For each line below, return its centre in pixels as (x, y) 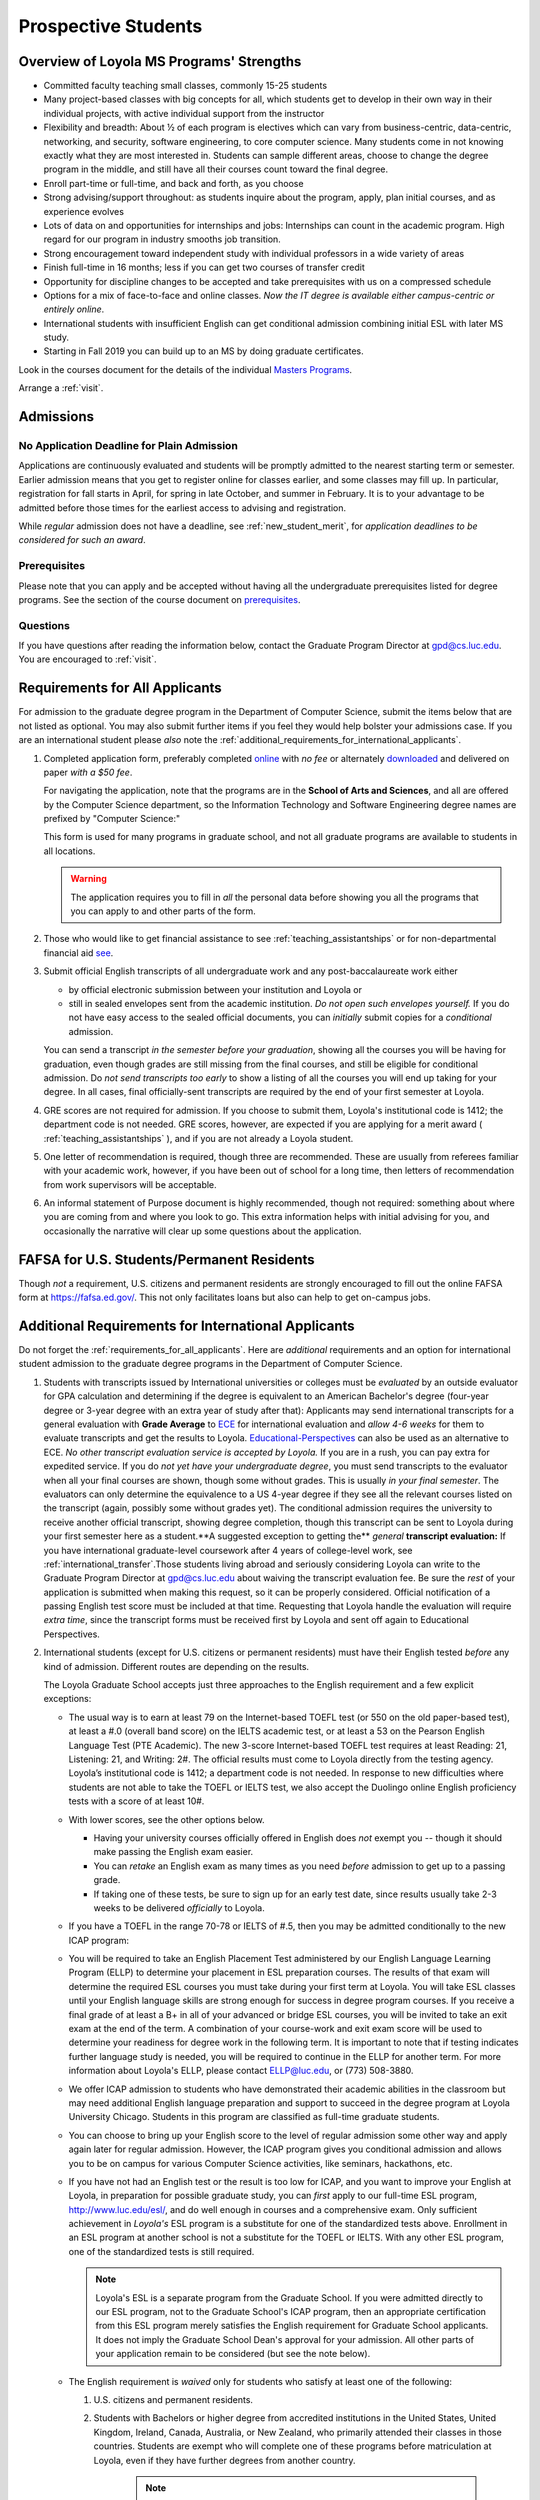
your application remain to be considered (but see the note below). (233, 2354)
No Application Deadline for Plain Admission (128, 446)
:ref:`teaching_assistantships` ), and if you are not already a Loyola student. (198, 1138)
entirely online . (74, 309)
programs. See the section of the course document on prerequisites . (159, 599)
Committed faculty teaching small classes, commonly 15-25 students (185, 86)
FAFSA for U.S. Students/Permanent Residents (166, 1259)
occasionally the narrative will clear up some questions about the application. (202, 1231)
